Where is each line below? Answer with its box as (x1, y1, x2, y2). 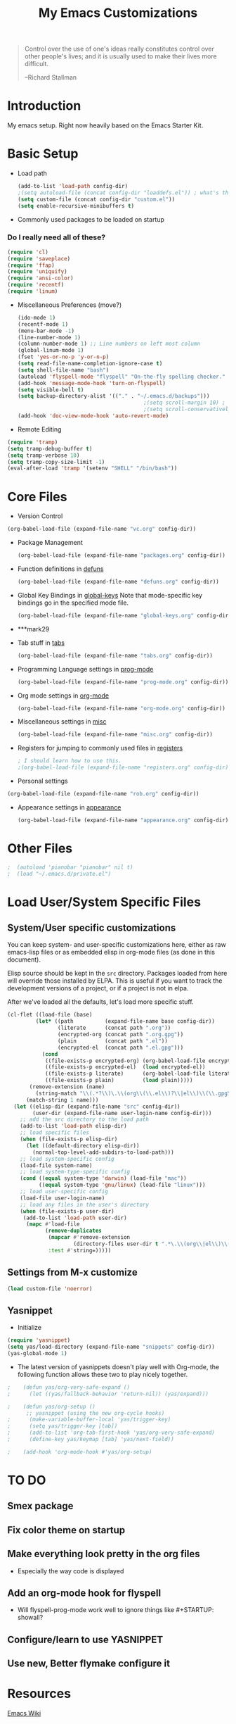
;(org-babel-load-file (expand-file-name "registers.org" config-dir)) (17, 764, 232, 772)
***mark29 (17, 624, 50, 633)
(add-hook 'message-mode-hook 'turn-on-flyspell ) (17, 379, 166, 386)
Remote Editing (17, 424, 62, 434)
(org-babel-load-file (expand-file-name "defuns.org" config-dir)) (17, 579, 219, 586)
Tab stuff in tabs (17, 638, 65, 647)
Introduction (7, 98, 81, 114)
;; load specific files (20, 1129, 90, 1136)
